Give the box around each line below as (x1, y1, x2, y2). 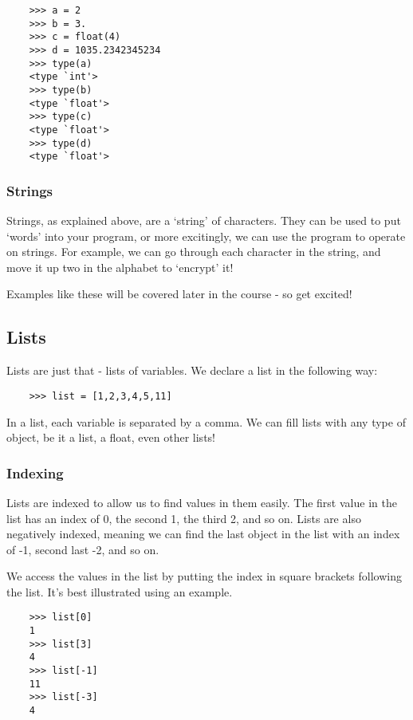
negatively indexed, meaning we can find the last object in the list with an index (6, 525, 400, 542)
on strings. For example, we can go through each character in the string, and (6, 243, 381, 260)
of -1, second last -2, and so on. (6, 541, 159, 557)
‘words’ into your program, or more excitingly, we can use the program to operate (6, 227, 406, 244)
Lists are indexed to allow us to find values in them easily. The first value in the (6, 494, 397, 510)
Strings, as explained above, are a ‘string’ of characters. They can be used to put (6, 212, 401, 229)
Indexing (6, 462, 64, 482)
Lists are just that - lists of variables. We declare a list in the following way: (6, 362, 378, 379)
